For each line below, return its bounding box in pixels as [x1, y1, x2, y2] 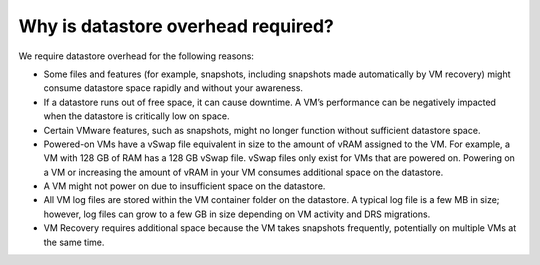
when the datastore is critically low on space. [43, 110, 230, 122]
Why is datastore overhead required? [18, 15, 334, 37]
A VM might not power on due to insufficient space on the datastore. [43, 180, 326, 192]
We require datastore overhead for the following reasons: [18, 50, 255, 62]
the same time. [43, 236, 105, 248]
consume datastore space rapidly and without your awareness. [43, 82, 304, 94]
